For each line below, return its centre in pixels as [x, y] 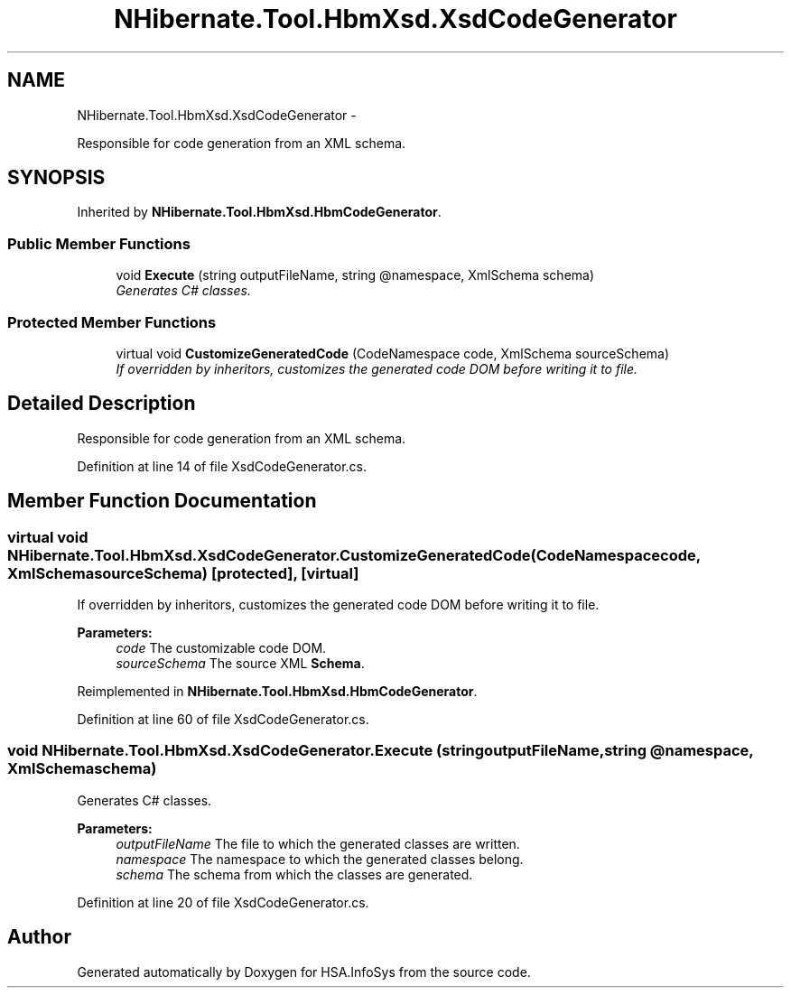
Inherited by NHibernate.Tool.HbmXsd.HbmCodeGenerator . [259, 212]
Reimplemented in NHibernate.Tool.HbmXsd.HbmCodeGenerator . [277, 691]
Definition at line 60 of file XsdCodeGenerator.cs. [223, 719]
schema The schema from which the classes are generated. [294, 874]
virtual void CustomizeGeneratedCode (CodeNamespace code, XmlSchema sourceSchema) [393, 353]
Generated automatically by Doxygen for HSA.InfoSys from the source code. [304, 972]
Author [39, 937]
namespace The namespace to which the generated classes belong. [320, 859]
